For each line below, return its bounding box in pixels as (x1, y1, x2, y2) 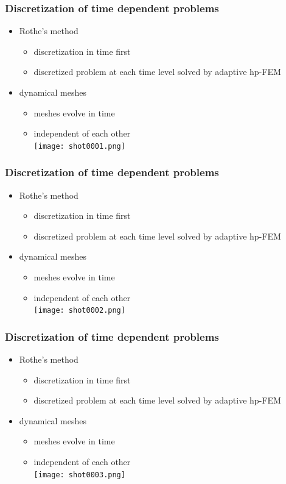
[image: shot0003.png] (33, 470, 125, 479)
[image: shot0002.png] (33, 306, 125, 315)
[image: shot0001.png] (33, 141, 125, 151)
